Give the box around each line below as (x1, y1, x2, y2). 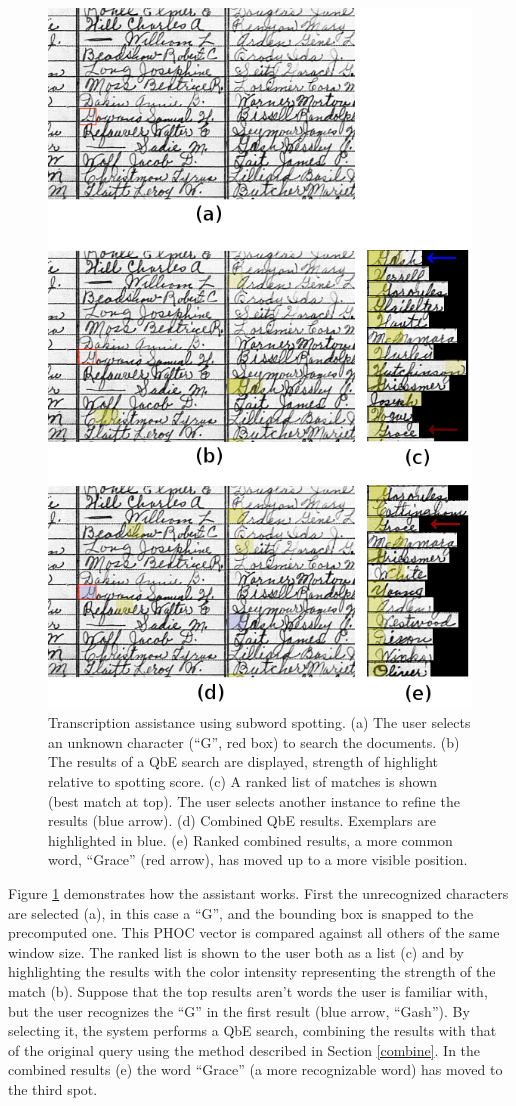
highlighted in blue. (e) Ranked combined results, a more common (48, 829, 453, 850)
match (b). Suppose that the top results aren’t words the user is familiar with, (8, 980, 488, 1001)
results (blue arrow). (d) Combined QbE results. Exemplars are (48, 810, 436, 831)
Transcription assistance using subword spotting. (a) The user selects (48, 712, 471, 733)
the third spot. (8, 1078, 98, 1099)
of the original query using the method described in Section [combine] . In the (8, 1039, 481, 1060)
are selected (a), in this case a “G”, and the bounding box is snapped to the (8, 902, 474, 923)
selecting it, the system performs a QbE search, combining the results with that (8, 1020, 497, 1041)
